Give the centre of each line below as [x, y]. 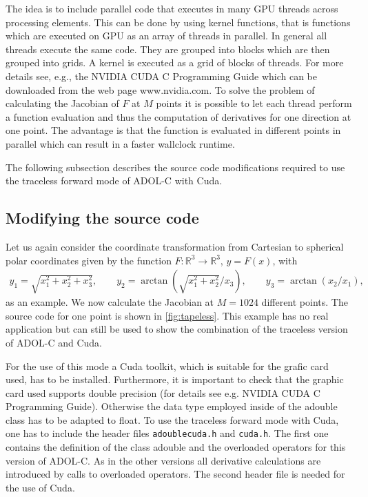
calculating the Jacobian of [62, 103]
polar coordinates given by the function [89, 260]
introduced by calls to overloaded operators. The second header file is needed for [175, 474]
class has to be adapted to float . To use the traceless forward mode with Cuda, [172, 419]
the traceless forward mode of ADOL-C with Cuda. [114, 181]
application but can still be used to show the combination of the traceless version [177, 329]
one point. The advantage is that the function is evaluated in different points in [173, 130]
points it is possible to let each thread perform [254, 103]
